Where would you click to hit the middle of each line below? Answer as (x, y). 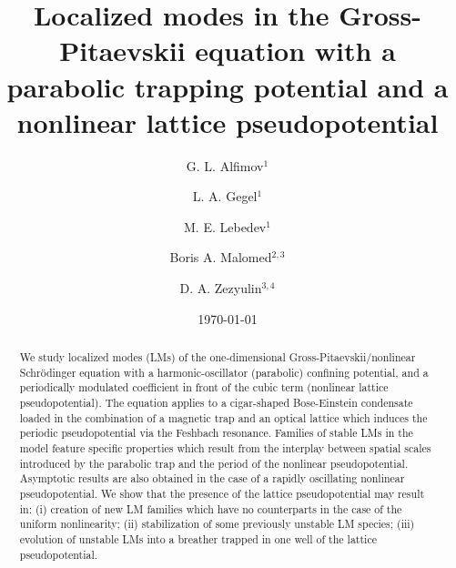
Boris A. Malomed (221, 257)
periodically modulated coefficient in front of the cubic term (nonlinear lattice (204, 387)
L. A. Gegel (225, 196)
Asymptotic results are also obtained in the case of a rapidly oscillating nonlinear (212, 478)
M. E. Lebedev (225, 226)
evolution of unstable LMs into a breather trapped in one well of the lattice (198, 538)
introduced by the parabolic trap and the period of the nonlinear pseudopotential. (214, 463)
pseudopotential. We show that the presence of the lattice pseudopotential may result (222, 493)
